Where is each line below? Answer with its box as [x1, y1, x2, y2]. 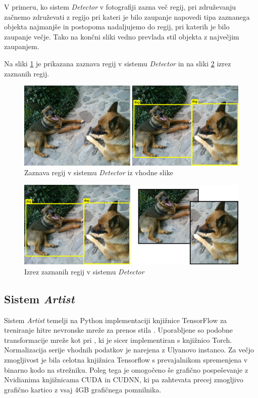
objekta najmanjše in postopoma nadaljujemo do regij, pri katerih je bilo [4, 21, 230, 32]
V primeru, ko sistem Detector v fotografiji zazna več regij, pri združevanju [4, 2, 236, 12]
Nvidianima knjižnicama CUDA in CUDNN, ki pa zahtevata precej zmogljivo [4, 374, 243, 385]
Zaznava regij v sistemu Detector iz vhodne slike [24, 167, 173, 178]
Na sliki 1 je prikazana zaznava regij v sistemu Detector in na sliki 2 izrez [4, 58, 231, 68]
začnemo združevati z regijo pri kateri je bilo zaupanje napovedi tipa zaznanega [4, 11, 250, 22]
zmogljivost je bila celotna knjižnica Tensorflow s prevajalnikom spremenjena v [4, 354, 248, 365]
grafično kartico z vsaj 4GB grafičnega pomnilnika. [4, 384, 162, 394]
